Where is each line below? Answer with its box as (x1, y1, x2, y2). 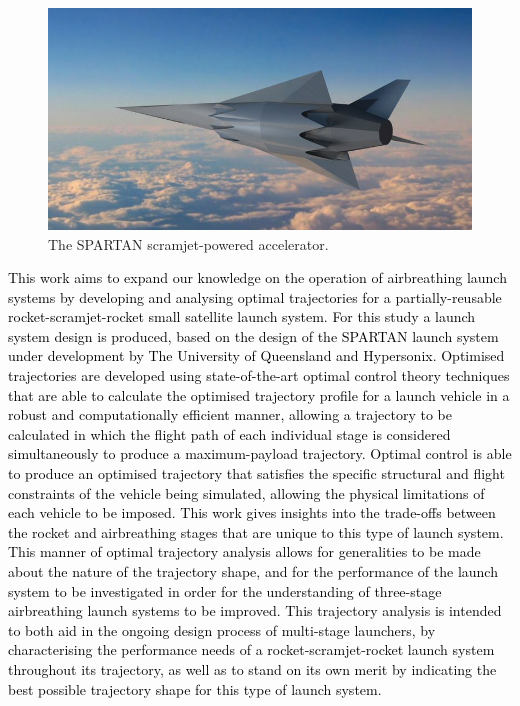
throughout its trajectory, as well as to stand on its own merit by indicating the (8, 658, 497, 679)
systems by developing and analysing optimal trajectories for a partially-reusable (8, 286, 502, 307)
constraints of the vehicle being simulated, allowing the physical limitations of (8, 482, 485, 503)
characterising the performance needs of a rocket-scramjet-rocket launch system (8, 639, 495, 660)
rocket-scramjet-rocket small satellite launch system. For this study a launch (8, 306, 476, 327)
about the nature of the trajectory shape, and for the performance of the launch (8, 561, 498, 581)
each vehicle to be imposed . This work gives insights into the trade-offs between (8, 502, 496, 523)
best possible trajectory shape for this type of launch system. (8, 678, 382, 699)
